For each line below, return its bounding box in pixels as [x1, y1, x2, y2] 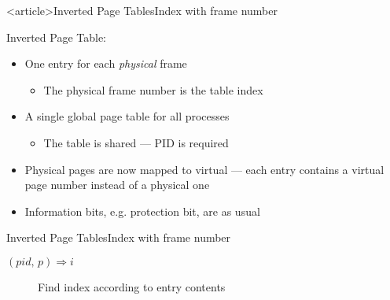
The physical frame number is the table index [43, 81, 263, 98]
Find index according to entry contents [38, 278, 226, 294]
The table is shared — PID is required [43, 134, 229, 150]
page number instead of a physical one [24, 176, 210, 193]
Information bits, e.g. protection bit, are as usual [24, 202, 260, 219]
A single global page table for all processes [24, 108, 230, 124]
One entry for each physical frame [24, 55, 187, 72]
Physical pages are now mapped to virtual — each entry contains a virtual [24, 161, 384, 177]
